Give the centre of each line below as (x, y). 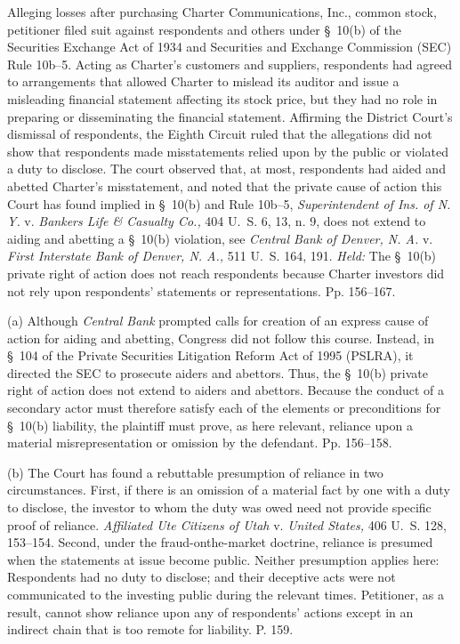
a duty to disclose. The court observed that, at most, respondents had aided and (226, 169)
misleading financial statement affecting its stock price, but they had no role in (222, 98)
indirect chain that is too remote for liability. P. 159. (150, 629)
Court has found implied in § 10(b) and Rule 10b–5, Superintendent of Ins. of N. (229, 203)
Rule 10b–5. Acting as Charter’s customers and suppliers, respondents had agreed (230, 64)
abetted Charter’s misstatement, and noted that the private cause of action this (225, 185)
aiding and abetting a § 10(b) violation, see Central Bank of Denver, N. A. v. (220, 238)
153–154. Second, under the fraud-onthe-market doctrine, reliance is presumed (220, 542)
